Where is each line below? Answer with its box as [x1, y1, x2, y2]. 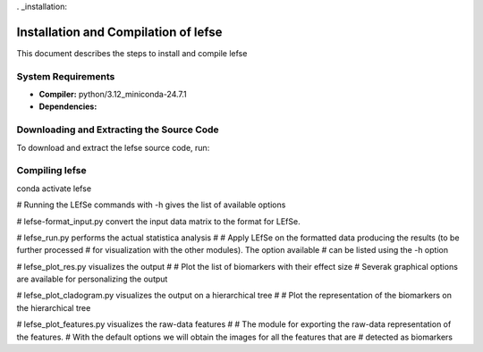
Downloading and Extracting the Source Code [16, 123, 219, 136]
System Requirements [16, 70, 115, 82]
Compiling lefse [16, 164, 87, 177]
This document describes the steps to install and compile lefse [16, 47, 248, 58]
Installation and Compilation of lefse [16, 24, 223, 39]
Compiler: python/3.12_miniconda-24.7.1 [38, 89, 187, 100]
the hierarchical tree [16, 302, 91, 313]
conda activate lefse [16, 183, 92, 194]
